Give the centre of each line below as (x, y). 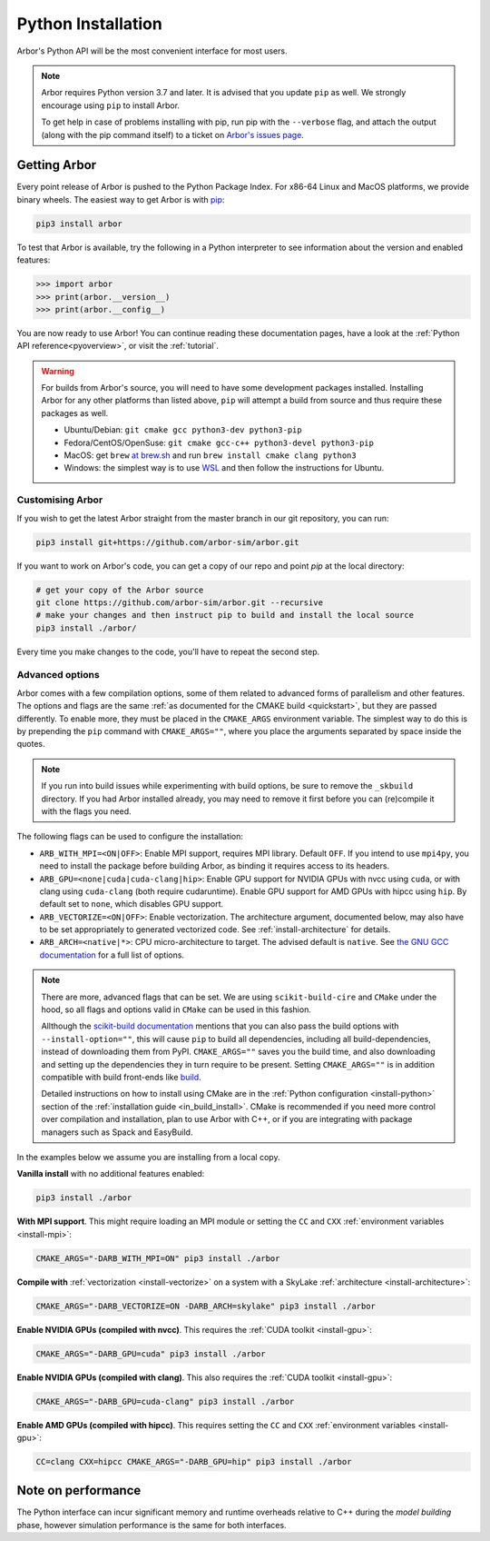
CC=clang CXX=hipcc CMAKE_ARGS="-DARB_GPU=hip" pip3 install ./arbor (194, 1461)
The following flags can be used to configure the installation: (130, 837)
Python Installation (89, 24)
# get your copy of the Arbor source (120, 590)
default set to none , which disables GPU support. (132, 904)
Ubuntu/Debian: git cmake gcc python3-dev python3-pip (183, 430)
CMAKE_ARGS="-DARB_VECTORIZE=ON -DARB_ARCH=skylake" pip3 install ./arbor (206, 1306)
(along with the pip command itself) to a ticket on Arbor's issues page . (172, 134)
